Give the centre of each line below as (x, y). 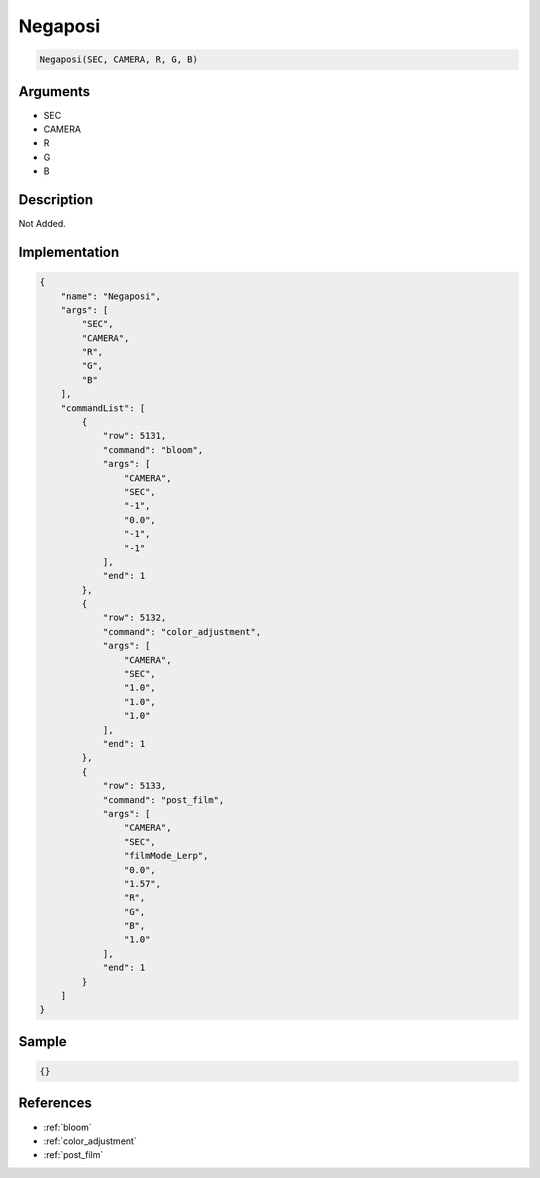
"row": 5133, (134, 786)
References (55, 1103)
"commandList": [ (103, 408)
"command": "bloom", (153, 449)
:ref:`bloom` (67, 1127)
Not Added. (42, 224)
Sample (42, 1041)
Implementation (69, 251)
